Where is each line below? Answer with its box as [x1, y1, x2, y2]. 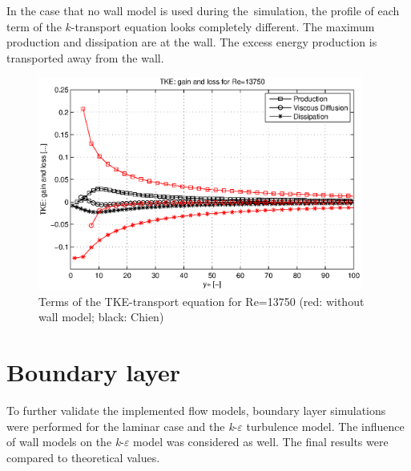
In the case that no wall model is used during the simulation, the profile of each [6, 2, 400, 18]
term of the [6, 18, 62, 34]
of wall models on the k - [6, 433, 124, 450]
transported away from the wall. [6, 49, 164, 66]
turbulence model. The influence [246, 417, 405, 434]
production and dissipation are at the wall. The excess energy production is [6, 34, 377, 50]
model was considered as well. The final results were [133, 433, 389, 450]
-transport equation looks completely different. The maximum [71, 18, 375, 34]
